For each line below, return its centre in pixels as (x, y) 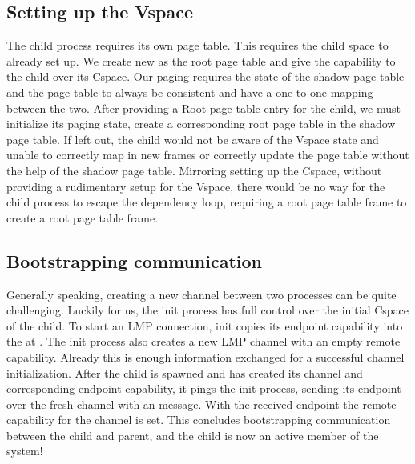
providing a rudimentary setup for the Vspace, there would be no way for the (196, 186)
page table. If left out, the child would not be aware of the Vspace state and (193, 139)
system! (25, 451)
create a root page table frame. (83, 217)
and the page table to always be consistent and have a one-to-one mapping (190, 92)
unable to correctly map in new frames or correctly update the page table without (208, 155)
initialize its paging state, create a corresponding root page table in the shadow (201, 124)
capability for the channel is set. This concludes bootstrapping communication (199, 420)
